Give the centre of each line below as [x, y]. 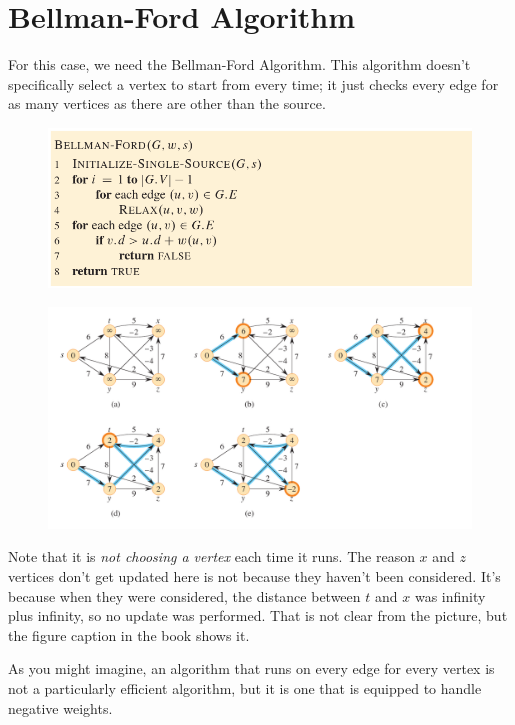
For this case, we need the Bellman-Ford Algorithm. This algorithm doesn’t [239, 64]
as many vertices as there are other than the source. [167, 103]
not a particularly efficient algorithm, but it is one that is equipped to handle [245, 688]
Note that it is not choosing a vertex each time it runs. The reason [211, 556]
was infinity [450, 595]
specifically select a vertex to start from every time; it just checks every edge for [253, 83]
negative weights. [60, 707]
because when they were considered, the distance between [184, 595]
